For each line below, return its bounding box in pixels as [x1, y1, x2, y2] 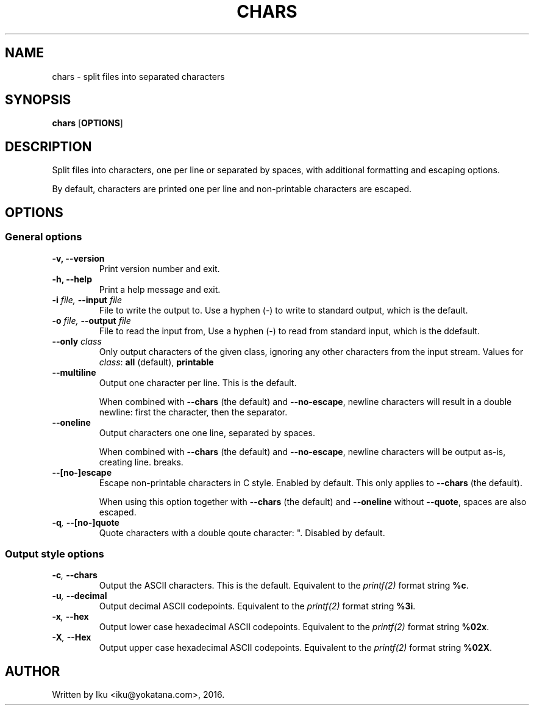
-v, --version [52, 253, 105, 264]
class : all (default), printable [99, 356, 214, 367]
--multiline [52, 367, 96, 378]
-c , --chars [52, 570, 98, 581]
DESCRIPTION [5, 138, 92, 154]
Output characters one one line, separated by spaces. [99, 427, 315, 438]
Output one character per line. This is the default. [99, 377, 297, 388]
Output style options [5, 547, 104, 560]
